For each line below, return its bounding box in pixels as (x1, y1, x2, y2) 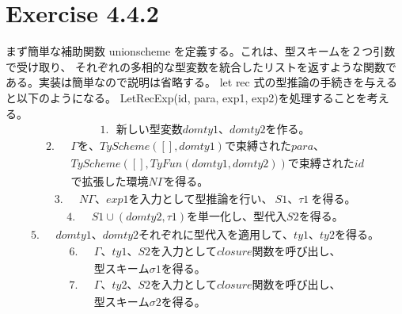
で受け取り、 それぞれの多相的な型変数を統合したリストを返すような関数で (6, 58, 397, 75)
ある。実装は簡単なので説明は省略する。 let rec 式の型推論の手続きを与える (6, 74, 398, 90)
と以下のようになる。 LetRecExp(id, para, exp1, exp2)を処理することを (6, 89, 367, 105)
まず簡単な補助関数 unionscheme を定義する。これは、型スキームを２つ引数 (6, 43, 396, 59)
